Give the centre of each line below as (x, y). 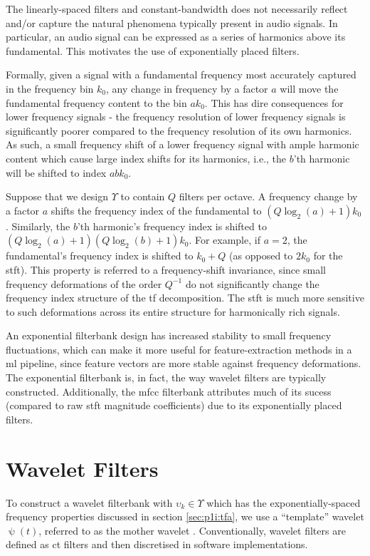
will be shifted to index (56, 172)
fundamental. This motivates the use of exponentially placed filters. (153, 50)
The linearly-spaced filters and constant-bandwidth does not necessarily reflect (177, 9)
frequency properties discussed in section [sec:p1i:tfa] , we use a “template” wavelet (185, 516)
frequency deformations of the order (84, 283)
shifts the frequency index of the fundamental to (156, 210)
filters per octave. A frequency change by (268, 196)
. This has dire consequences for (274, 102)
